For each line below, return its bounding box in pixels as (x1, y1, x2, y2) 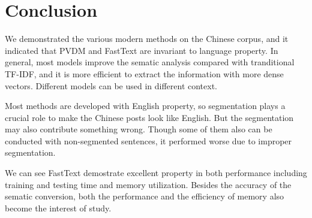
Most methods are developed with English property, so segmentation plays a (5, 99, 286, 112)
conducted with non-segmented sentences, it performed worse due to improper (5, 134, 292, 147)
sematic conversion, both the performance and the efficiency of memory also (5, 190, 284, 202)
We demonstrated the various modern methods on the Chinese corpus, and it (5, 32, 289, 45)
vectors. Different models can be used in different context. (5, 79, 218, 92)
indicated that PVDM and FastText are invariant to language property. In (5, 44, 278, 56)
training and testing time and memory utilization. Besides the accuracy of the (5, 178, 292, 190)
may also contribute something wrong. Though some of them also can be (5, 123, 272, 135)
